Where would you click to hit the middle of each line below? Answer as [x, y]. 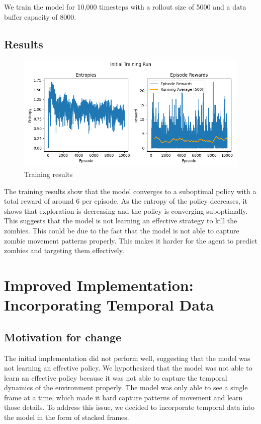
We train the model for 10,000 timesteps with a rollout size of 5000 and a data [125, 7]
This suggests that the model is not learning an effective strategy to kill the [121, 221]
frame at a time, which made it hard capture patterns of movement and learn [123, 397]
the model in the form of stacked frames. [67, 417]
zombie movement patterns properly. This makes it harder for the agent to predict [131, 240]
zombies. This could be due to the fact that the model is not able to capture [122, 230]
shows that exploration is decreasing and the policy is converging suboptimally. [126, 210]
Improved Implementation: [99, 285]
